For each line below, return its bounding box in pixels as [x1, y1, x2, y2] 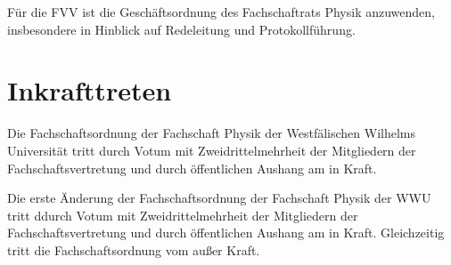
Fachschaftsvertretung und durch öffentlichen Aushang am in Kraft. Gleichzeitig [7, 223, 445, 242]
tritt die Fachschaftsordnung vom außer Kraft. [7, 240, 260, 259]
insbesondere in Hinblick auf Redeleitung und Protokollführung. [7, 20, 356, 38]
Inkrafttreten [7, 72, 172, 108]
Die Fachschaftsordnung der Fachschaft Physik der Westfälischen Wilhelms [7, 124, 416, 142]
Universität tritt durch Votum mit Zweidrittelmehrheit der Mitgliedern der [7, 141, 416, 159]
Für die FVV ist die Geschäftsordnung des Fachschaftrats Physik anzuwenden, [7, 3, 435, 20]
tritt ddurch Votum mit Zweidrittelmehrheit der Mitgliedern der [7, 205, 358, 224]
